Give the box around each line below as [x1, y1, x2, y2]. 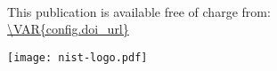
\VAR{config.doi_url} [7, 20, 129, 38]
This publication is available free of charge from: [7, 2, 271, 20]
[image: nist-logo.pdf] [7, 51, 148, 64]
